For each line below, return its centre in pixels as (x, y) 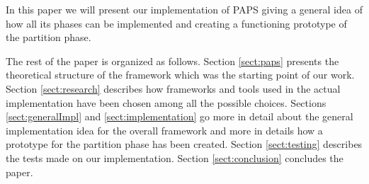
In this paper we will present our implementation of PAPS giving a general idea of (184, 9)
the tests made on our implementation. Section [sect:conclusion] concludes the (175, 157)
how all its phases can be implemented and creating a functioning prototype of (176, 23)
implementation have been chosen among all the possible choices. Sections (166, 102)
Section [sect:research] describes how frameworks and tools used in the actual (173, 88)
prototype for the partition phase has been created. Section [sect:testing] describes (184, 144)
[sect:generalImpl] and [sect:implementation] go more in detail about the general (180, 116)
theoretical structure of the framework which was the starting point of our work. (180, 75)
